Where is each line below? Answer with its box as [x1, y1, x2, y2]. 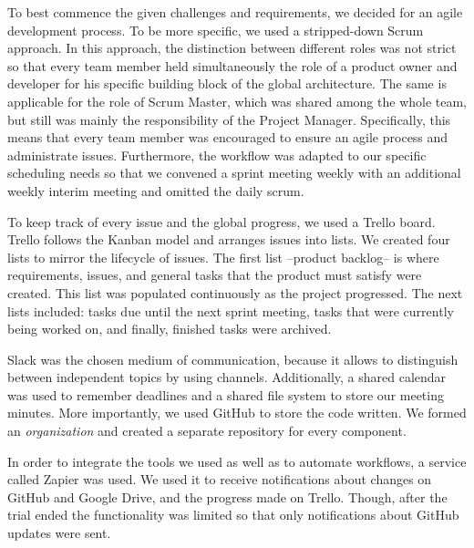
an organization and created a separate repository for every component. [7, 421, 407, 440]
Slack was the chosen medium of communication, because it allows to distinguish [7, 349, 459, 368]
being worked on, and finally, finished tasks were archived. [7, 319, 332, 338]
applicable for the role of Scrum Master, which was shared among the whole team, [7, 91, 468, 110]
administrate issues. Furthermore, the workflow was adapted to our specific [7, 145, 427, 164]
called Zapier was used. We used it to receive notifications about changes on [7, 470, 432, 489]
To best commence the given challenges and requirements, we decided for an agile [7, 3, 463, 21]
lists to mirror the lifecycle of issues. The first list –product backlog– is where [7, 247, 439, 266]
